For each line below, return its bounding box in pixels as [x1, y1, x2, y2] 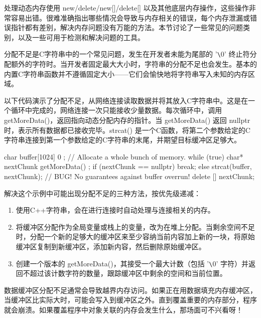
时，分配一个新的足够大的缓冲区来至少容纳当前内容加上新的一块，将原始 [16, 231, 255, 242]
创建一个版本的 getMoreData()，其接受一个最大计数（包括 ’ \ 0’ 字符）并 [16, 258, 248, 268]
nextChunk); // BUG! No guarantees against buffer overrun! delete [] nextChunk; [4, 171, 255, 181]
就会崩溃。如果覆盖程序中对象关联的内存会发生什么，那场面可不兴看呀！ [4, 304, 243, 314]
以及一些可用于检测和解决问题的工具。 [18, 32, 145, 42]
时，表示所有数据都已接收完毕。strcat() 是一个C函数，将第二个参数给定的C [4, 124, 250, 135]
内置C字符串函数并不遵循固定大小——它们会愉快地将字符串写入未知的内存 [4, 68, 248, 79]
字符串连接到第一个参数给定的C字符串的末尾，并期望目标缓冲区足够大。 [4, 134, 241, 145]
